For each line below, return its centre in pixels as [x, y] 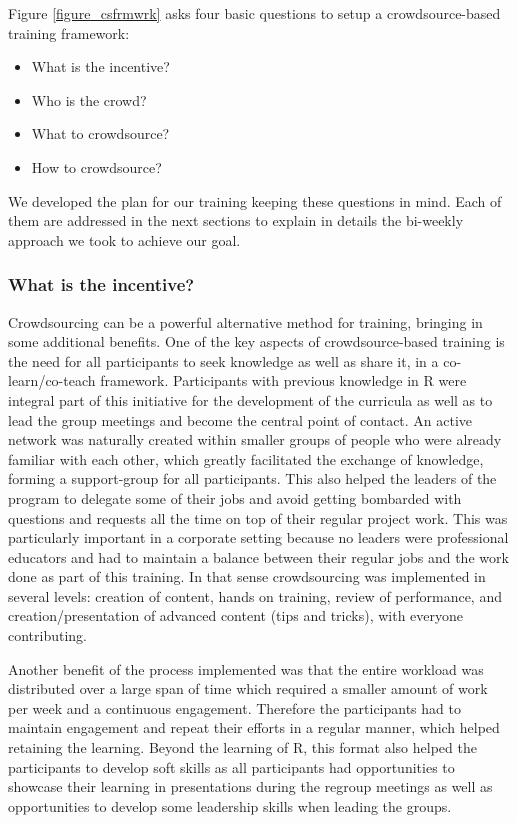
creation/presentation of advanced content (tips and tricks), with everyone [235, 615]
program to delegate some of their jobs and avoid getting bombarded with [235, 497]
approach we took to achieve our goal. [124, 239]
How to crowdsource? [96, 166]
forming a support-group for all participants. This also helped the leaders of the [252, 478]
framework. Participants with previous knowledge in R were [283, 380]
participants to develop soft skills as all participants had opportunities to [231, 766]
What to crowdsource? [100, 133]
